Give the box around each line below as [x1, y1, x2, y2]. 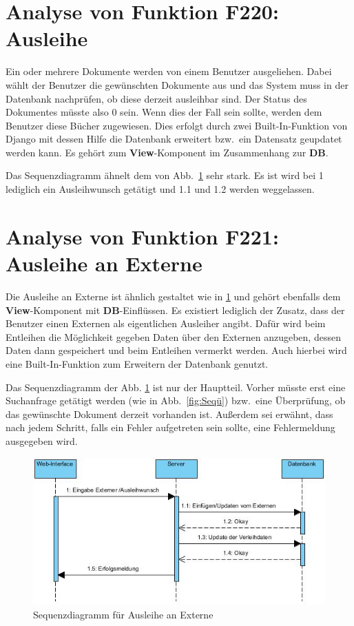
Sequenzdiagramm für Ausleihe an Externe [33, 607, 214, 621]
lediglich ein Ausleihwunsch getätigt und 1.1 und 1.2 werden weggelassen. [6, 182, 315, 196]
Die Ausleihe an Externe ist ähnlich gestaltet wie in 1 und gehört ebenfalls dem [6, 289, 341, 303]
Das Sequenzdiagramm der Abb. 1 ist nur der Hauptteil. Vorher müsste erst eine [6, 379, 346, 394]
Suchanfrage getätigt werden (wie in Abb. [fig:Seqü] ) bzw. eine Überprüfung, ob [6, 393, 346, 408]
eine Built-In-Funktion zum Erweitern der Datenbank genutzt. [6, 356, 269, 371]
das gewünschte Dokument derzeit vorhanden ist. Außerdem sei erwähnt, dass [6, 406, 333, 421]
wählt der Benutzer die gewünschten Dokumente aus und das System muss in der [6, 77, 348, 92]
